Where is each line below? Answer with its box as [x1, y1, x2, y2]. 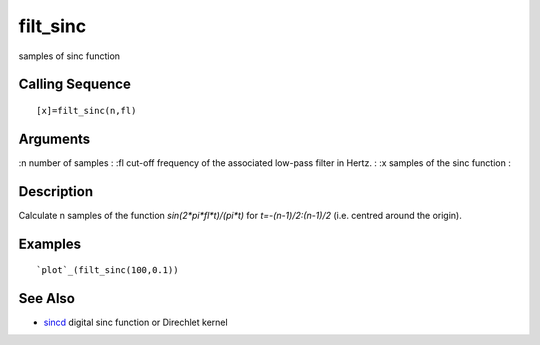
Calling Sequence [18, 76, 132, 93]
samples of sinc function [18, 50, 120, 62]
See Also [18, 290, 75, 307]
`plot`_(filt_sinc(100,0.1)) [36, 265, 179, 276]
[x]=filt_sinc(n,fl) [36, 105, 137, 116]
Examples [18, 235, 82, 252]
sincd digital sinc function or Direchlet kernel [43, 316, 229, 329]
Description [18, 183, 94, 200]
